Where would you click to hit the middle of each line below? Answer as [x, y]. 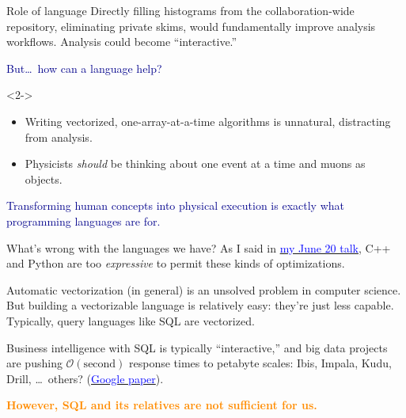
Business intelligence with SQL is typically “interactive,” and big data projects [197, 347]
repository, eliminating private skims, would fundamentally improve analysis [191, 26]
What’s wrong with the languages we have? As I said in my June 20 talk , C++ [199, 247]
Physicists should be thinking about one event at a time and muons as [195, 163]
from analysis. [59, 137]
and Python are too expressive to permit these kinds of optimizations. [176, 263]
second [100, 365]
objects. [44, 179]
